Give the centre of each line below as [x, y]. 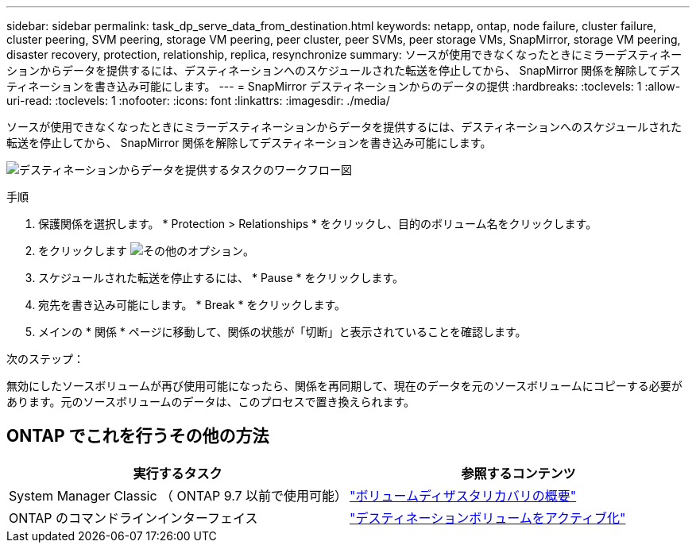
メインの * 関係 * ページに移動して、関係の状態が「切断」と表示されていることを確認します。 [282, 332]
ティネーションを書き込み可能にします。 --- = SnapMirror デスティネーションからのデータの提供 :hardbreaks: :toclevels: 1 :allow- [344, 86]
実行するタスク [178, 473]
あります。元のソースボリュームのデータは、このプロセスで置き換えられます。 [211, 402]
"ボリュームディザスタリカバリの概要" [463, 495]
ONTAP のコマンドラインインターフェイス [133, 518]
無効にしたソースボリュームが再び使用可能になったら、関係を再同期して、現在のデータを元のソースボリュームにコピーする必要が [344, 386]
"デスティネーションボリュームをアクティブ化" [488, 518]
